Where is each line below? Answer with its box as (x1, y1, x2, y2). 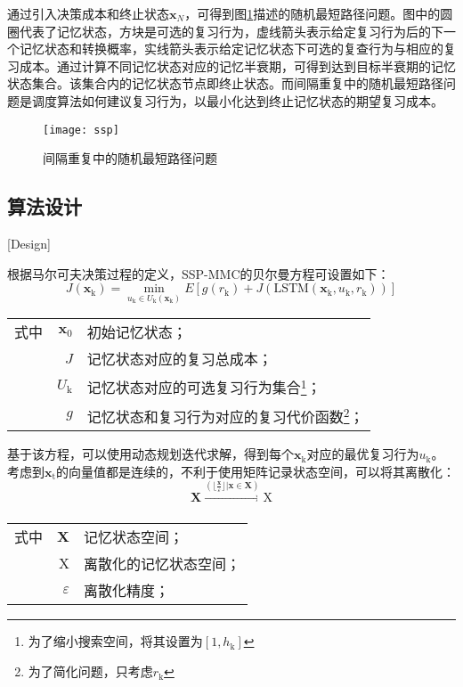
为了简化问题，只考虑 (28, 662, 153, 681)
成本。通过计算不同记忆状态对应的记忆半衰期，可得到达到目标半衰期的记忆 (19, 56, 456, 75)
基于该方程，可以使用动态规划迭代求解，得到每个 (7, 445, 294, 463)
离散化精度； (83, 580, 169, 601)
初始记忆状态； (86, 322, 187, 343)
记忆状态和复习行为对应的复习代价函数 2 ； (86, 403, 364, 428)
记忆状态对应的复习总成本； (86, 348, 272, 370)
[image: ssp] (43, 123, 119, 136)
